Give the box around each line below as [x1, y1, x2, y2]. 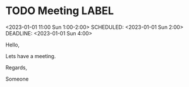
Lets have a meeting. [5, 52, 56, 59]
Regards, [5, 63, 28, 71]
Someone [5, 75, 29, 82]
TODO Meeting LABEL [5, 4, 114, 18]
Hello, [5, 41, 20, 48]
